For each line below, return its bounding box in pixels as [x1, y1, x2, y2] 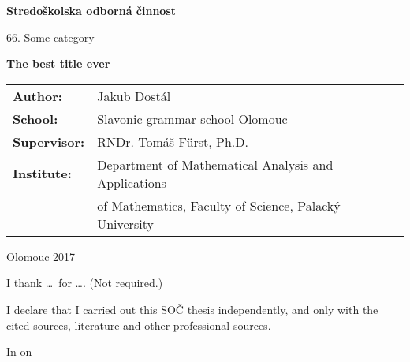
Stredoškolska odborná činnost [6, 2, 177, 18]
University [97, 214, 154, 233]
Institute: [13, 164, 72, 183]
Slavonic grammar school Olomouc [97, 109, 288, 128]
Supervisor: [13, 132, 85, 151]
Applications [97, 173, 166, 192]
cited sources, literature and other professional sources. [6, 316, 271, 333]
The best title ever [6, 55, 110, 72]
